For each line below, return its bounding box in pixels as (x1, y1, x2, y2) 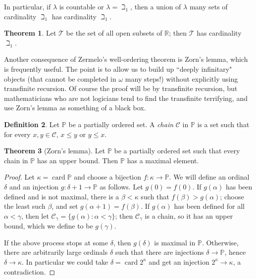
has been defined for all (174, 201, 245, 211)
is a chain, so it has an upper (145, 210, 233, 221)
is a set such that (197, 119, 250, 129)
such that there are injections (115, 247, 204, 257)
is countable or (59, 1, 104, 11)
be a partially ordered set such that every (114, 145, 240, 156)
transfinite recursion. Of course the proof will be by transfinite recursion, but (4, 83, 238, 93)
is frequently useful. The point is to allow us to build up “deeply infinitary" (4, 63, 232, 74)
